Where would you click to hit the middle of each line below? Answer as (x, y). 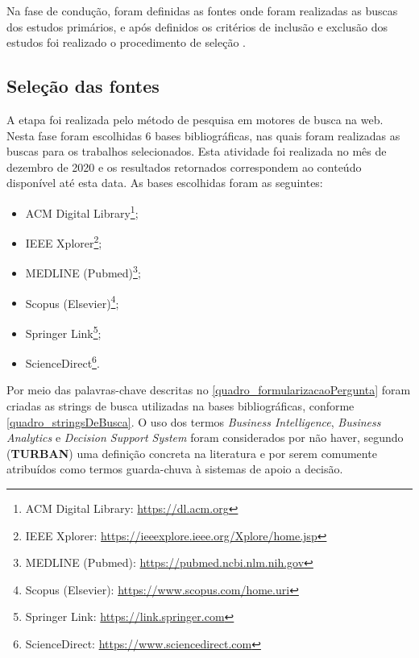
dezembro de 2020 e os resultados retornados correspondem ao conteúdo (184, 167)
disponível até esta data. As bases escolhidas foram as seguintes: (165, 183)
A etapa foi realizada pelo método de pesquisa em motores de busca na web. (195, 119)
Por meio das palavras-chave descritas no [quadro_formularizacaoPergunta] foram (209, 390)
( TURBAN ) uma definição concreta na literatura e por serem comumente (192, 453)
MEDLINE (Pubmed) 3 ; (83, 272)
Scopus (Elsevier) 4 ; (72, 302)
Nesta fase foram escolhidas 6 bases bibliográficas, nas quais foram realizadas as (203, 135)
